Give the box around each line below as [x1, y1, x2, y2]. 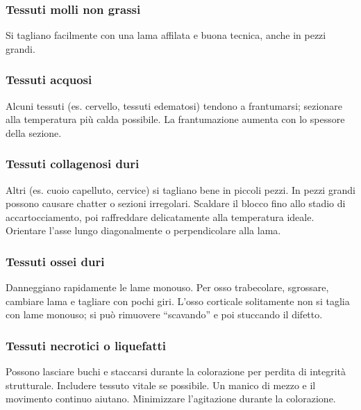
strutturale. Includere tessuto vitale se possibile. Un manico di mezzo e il [6, 377, 316, 392]
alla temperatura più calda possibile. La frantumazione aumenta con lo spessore [6, 112, 345, 126]
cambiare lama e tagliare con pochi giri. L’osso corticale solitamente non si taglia [6, 293, 350, 308]
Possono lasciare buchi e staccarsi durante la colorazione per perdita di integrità [6, 364, 346, 379]
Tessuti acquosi [6, 71, 92, 88]
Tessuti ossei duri [6, 252, 105, 270]
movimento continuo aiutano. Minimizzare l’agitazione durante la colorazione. [6, 391, 336, 406]
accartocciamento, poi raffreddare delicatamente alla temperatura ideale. [6, 209, 314, 224]
